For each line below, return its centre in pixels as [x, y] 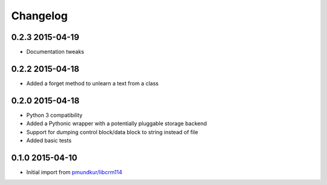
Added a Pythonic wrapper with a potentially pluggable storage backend [117, 123]
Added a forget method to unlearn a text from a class [92, 83]
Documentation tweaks [55, 52]
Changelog [39, 16]
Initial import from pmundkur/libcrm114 [74, 172]
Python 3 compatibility [54, 115]
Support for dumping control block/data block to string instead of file [112, 132]
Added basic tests [49, 141]
